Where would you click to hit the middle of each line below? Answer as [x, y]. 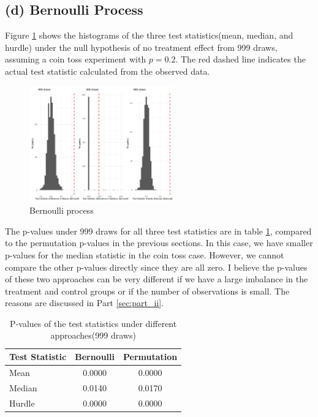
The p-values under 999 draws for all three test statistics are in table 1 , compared [158, 231]
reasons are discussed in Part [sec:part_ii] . [85, 303]
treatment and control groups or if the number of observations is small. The [147, 291]
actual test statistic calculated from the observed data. [108, 71]
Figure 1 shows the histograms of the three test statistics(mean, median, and [149, 35]
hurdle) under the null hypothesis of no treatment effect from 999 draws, [141, 47]
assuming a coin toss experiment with [76, 59]
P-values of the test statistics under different [93, 323]
